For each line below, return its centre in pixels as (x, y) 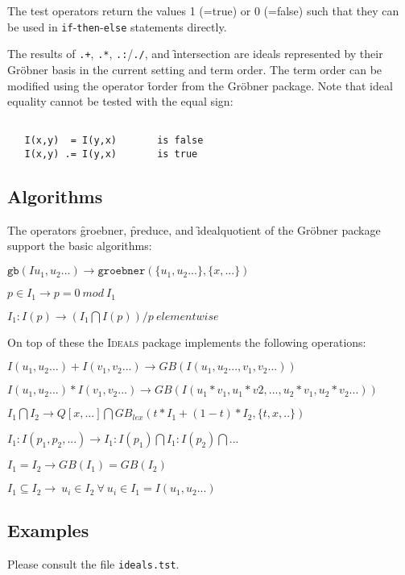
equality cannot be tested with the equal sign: (120, 101)
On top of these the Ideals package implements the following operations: (187, 342)
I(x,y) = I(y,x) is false (114, 141)
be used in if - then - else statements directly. (117, 26)
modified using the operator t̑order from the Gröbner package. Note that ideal (200, 85)
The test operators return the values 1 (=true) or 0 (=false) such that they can (203, 10)
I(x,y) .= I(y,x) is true (111, 154)
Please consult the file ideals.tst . (93, 564)
